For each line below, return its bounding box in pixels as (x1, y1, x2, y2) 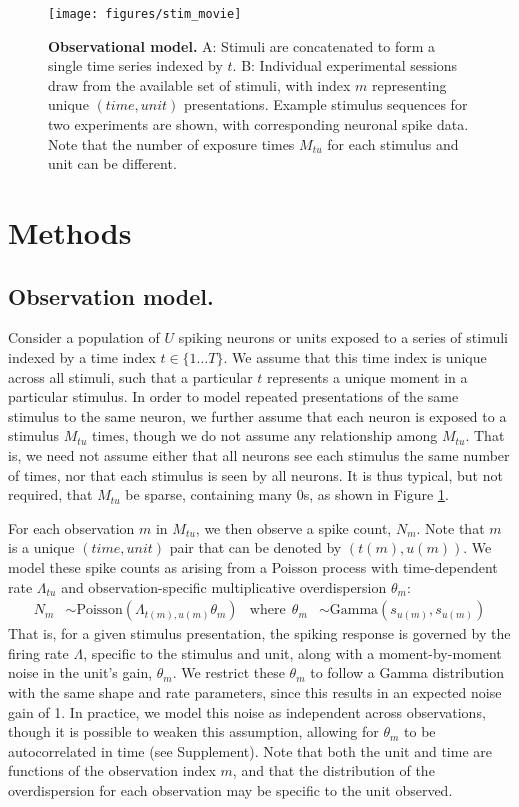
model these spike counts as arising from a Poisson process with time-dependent (8, 556, 498, 577)
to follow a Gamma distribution (310, 662, 505, 683)
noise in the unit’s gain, (8, 662, 153, 683)
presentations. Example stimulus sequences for (183, 94, 468, 115)
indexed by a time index (8, 346, 156, 367)
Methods (8, 212, 132, 252)
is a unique (8, 537, 75, 558)
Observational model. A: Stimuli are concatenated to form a (48, 35, 436, 56)
